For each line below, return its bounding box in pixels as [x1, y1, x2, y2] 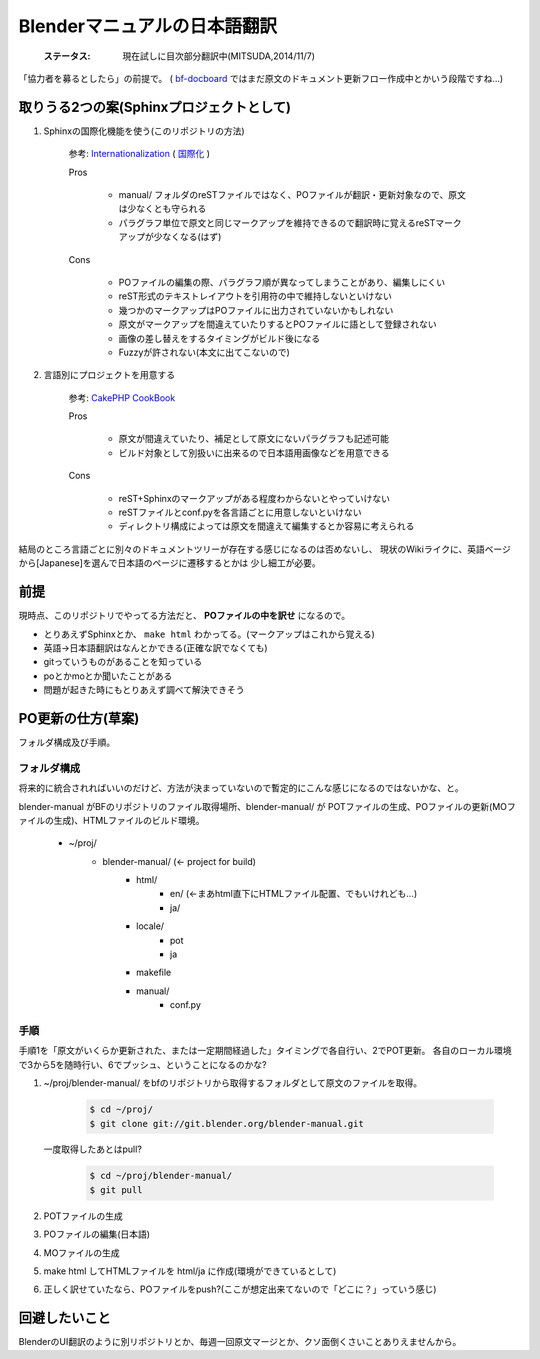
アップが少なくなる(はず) [118, 231, 222, 243]
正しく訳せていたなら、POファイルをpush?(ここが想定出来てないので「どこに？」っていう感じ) [43, 1283, 437, 1295]
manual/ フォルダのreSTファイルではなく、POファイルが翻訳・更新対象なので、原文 [118, 189, 467, 201]
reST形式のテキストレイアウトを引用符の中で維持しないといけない [118, 290, 392, 302]
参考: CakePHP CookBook [68, 391, 176, 404]
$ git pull [89, 1184, 143, 1195]
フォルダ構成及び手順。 [18, 736, 115, 748]
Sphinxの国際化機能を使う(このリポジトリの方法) [43, 125, 245, 137]
